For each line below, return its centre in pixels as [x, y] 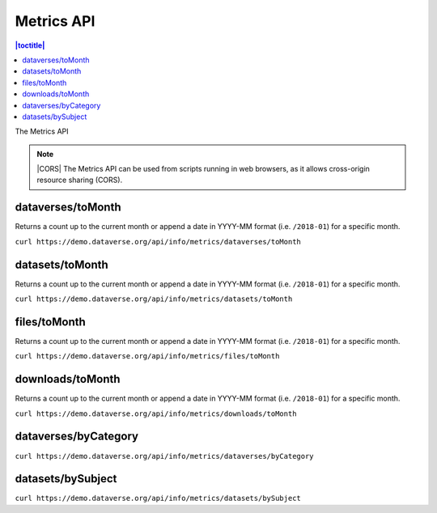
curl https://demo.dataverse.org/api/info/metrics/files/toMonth [147, 356]
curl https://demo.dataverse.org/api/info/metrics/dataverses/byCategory [165, 456]
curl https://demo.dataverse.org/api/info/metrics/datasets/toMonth [154, 299]
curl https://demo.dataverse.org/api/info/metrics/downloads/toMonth [156, 413]
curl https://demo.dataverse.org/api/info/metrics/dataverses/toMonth [158, 242]
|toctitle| [30, 45]
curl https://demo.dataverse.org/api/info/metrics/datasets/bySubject [158, 498]
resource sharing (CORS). [80, 180]
